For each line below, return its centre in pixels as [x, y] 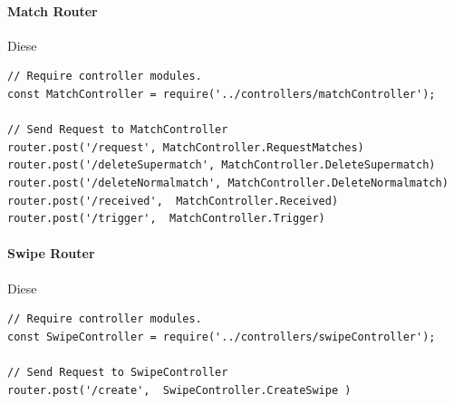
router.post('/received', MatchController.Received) [173, 201]
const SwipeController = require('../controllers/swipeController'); [222, 337]
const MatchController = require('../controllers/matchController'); [222, 94]
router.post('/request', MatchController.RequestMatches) [186, 147]
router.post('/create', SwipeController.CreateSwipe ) [179, 390]
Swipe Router [51, 253]
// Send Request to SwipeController [118, 372]
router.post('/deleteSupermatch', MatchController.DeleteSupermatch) [222, 165]
